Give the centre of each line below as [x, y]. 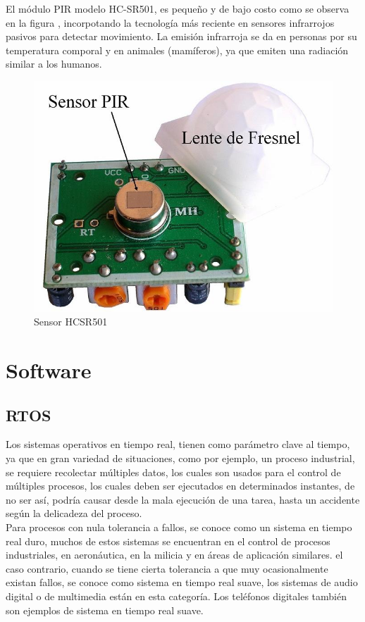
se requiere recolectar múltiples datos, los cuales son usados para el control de [173, 472]
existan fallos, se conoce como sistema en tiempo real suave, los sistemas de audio [182, 582]
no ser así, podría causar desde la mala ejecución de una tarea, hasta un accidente [183, 499]
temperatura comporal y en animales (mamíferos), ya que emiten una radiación [177, 50]
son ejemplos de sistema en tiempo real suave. [105, 610]
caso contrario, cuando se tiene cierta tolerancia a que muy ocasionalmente [167, 568]
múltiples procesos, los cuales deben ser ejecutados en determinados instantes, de [180, 486]
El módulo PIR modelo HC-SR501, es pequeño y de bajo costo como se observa [178, 8]
